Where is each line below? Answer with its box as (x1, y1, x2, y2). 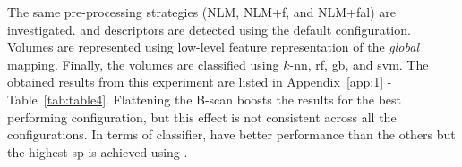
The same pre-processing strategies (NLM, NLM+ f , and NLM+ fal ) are (7, 3, 396, 21)
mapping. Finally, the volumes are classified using (7, 54, 279, 73)
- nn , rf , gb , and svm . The (289, 54, 429, 73)
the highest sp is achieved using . (7, 142, 188, 161)
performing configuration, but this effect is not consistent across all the (7, 107, 397, 126)
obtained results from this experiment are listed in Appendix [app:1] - (7, 72, 392, 91)
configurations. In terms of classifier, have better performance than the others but (7, 125, 456, 144)
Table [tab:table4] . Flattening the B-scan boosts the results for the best (7, 89, 402, 108)
